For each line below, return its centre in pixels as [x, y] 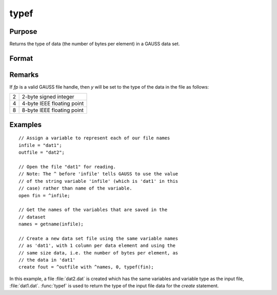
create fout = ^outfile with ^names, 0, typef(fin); [86, 267]
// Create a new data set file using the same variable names [98, 238]
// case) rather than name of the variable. [76, 188]
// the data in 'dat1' [47, 260]
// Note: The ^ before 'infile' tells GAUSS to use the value [98, 174]
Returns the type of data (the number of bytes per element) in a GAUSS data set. [95, 44]
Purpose [23, 31]
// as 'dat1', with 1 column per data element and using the [97, 246]
